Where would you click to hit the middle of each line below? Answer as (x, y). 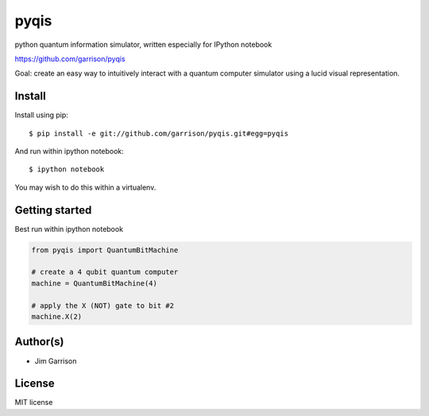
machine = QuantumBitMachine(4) (95, 283)
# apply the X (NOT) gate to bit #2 (103, 305)
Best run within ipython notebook (69, 229)
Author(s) (39, 342)
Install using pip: (42, 115)
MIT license (34, 403)
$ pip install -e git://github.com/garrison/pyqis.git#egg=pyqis (159, 133)
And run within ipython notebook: (70, 152)
